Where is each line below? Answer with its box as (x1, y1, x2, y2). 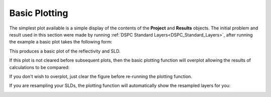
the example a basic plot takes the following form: (9, 39, 112, 45)
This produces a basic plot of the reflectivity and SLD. (9, 48, 120, 54)
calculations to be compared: (9, 64, 70, 70)
